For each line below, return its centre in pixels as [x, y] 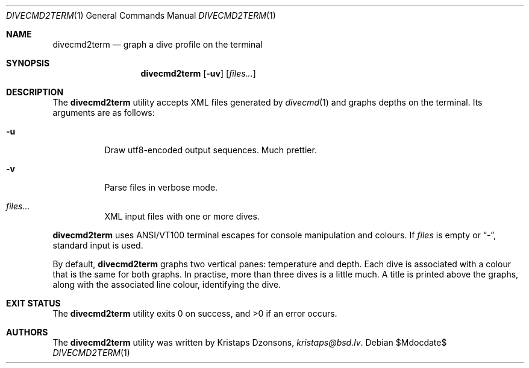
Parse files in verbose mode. [161, 187]
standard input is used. [98, 245]
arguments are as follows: [104, 113]
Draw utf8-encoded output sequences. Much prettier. [211, 150]
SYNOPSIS [28, 63]
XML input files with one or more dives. [182, 216]
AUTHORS [27, 332]
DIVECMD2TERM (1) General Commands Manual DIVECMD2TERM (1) [141, 15]
